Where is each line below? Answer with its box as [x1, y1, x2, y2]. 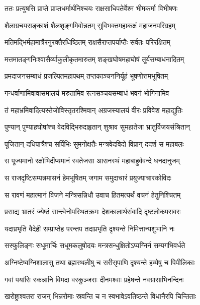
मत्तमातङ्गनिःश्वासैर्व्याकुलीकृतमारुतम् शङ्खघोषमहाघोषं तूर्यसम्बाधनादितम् [5, 53, 184, 64]
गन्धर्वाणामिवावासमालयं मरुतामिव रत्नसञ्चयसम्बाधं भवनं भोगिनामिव [5, 87, 169, 98]
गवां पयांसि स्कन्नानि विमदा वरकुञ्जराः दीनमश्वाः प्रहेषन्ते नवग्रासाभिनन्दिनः [5, 274, 184, 284]
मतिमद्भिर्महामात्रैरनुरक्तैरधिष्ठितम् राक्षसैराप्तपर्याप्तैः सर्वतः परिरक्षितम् [5, 37, 170, 47]
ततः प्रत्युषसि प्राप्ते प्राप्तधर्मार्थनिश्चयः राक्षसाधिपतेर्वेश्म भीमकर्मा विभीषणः [5, 3, 178, 13]
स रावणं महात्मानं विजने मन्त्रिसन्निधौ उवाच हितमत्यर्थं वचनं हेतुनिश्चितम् [5, 189, 181, 200]
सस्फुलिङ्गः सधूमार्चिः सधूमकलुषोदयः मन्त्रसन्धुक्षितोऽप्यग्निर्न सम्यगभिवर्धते [5, 240, 185, 251]
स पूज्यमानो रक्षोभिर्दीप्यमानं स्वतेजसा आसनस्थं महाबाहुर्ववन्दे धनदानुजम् [5, 155, 180, 166]
